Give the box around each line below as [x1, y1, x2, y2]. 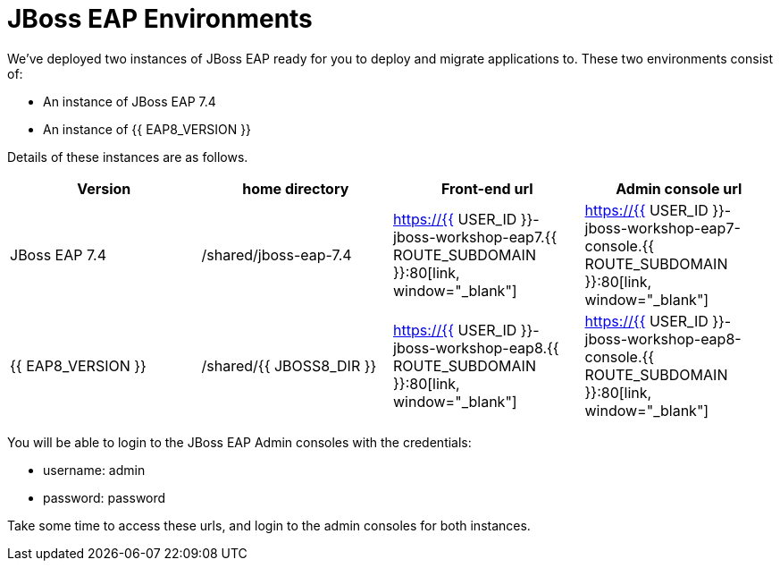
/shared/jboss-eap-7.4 [201, 245, 352, 264]
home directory [242, 179, 349, 198]
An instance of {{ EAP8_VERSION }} [43, 121, 252, 137]
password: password [43, 489, 166, 505]
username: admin [43, 462, 146, 478]
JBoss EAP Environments [7, 4, 313, 34]
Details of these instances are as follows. [7, 148, 248, 165]
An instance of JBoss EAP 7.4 [43, 93, 216, 109]
